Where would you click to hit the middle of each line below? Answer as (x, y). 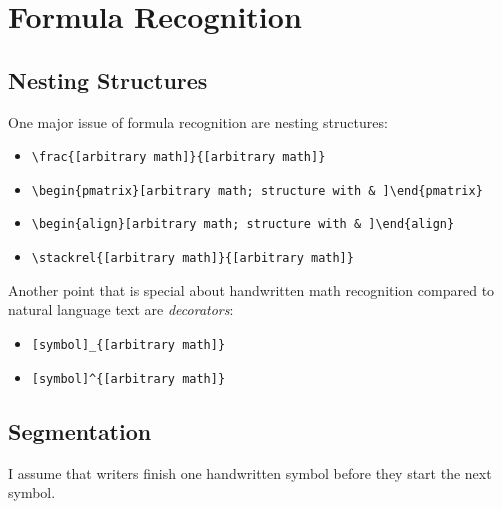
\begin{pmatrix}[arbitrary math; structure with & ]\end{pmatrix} (257, 190)
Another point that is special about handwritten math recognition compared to (251, 289)
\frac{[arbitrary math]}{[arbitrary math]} (178, 157)
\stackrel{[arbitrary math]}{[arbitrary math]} (192, 258)
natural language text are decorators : (121, 309)
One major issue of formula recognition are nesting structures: (198, 121)
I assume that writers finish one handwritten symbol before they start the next (250, 472)
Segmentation (80, 430)
